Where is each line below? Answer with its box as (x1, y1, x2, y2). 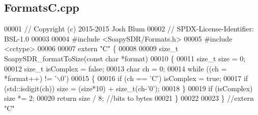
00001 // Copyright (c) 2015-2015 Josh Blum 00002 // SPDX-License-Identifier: (4, 23, 254, 34)
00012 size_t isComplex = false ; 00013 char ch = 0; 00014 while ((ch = (4, 63, 227, 73)
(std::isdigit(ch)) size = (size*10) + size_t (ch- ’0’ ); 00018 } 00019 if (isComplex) (4, 83, 253, 93)
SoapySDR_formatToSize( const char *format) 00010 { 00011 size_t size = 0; (4, 53, 246, 63)
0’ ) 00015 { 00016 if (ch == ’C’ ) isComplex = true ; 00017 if (61, 73, 248, 84)
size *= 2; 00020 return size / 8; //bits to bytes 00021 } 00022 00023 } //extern (4, 93, 254, 103)
